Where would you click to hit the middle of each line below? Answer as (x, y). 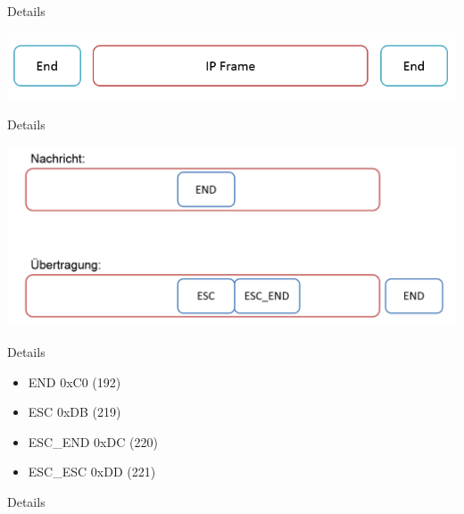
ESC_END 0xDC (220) (93, 441)
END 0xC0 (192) (75, 381)
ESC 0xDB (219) (75, 412)
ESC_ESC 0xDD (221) (92, 472)
